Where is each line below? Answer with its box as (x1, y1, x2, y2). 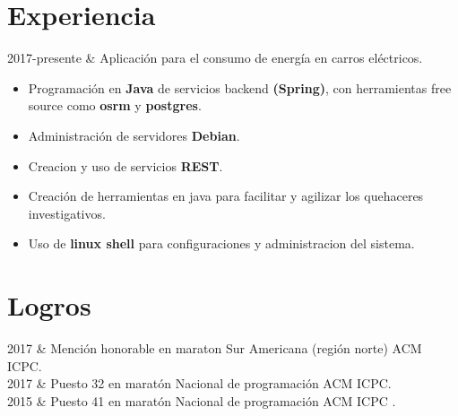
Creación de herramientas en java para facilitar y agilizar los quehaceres (28, 186, 424, 205)
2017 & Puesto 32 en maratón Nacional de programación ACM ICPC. (7, 374, 392, 393)
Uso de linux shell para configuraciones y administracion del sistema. (28, 234, 415, 253)
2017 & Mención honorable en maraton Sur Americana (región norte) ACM (7, 339, 422, 357)
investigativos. (28, 204, 106, 222)
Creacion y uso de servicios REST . (28, 156, 223, 175)
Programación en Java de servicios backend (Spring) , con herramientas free (28, 78, 452, 97)
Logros (7, 287, 91, 324)
